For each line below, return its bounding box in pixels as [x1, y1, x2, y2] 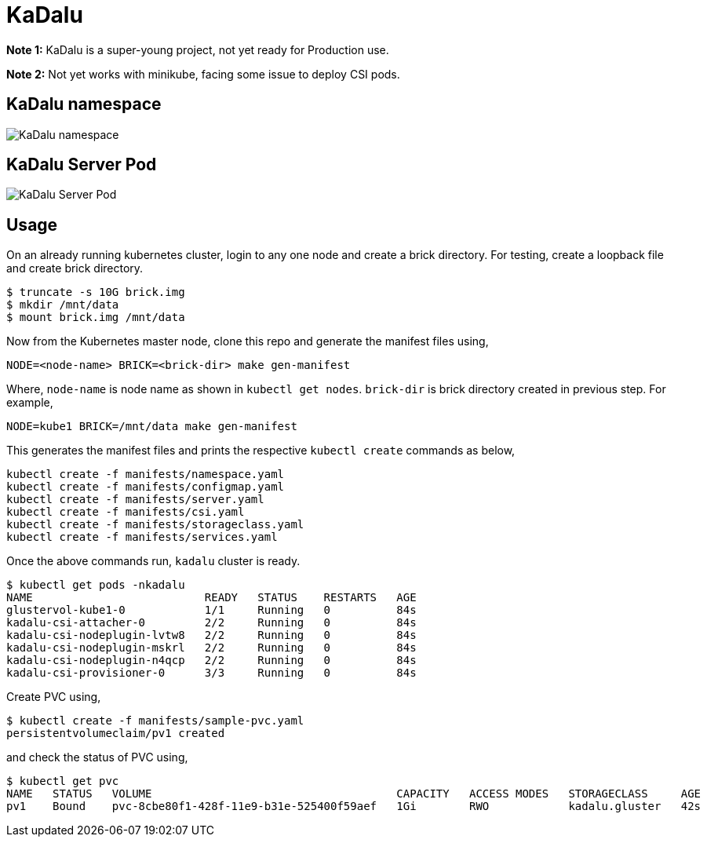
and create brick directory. [6, 261, 144, 276]
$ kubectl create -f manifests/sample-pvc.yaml [6, 714, 304, 728]
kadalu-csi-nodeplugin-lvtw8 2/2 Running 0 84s [6, 629, 417, 642]
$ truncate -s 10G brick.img [6, 286, 185, 299]
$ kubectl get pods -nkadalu [6, 578, 185, 592]
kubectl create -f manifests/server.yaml [6, 493, 264, 506]
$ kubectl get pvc [6, 775, 119, 788]
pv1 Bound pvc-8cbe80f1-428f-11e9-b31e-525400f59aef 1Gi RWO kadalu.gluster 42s [6, 800, 702, 813]
